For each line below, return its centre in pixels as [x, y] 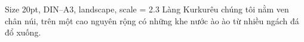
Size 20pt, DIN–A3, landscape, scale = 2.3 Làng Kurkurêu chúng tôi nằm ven [147, 9]
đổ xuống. [23, 32]
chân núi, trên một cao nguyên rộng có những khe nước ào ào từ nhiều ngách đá [152, 20]
